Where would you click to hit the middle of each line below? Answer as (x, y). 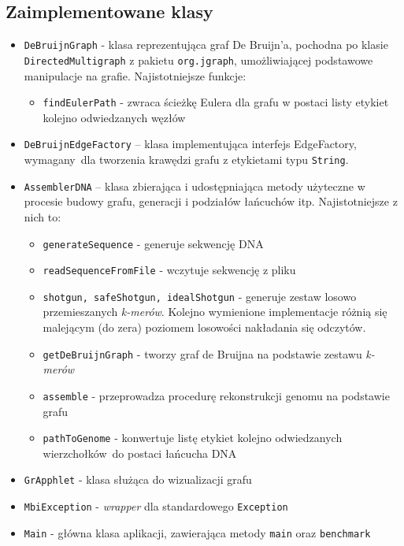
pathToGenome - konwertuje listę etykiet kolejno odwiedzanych (193, 438)
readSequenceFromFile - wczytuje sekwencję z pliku (169, 270)
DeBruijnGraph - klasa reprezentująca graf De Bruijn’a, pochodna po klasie (206, 45)
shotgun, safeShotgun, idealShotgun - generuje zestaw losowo (200, 296)
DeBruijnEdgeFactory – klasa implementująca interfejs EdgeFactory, (190, 144)
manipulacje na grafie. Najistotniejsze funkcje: (135, 75)
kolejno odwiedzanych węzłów (114, 117)
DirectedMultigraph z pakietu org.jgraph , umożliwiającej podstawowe (198, 59)
